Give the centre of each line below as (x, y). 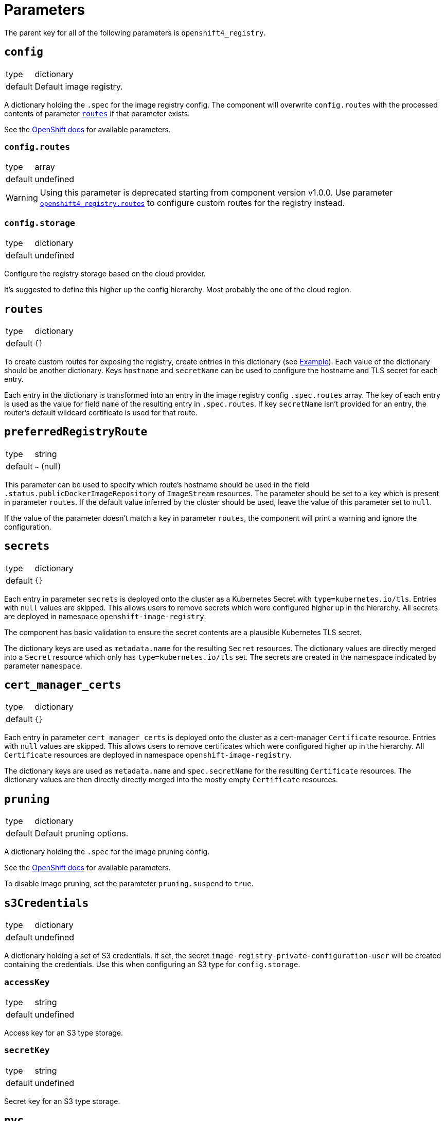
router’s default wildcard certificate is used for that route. (101, 412)
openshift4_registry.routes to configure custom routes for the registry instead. (192, 203)
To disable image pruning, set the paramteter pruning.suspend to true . (129, 884)
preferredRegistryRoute (76, 432)
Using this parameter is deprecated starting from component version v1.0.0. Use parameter (216, 193)
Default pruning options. (82, 834)
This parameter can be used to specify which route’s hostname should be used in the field (157, 484)
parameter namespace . (43, 665)
